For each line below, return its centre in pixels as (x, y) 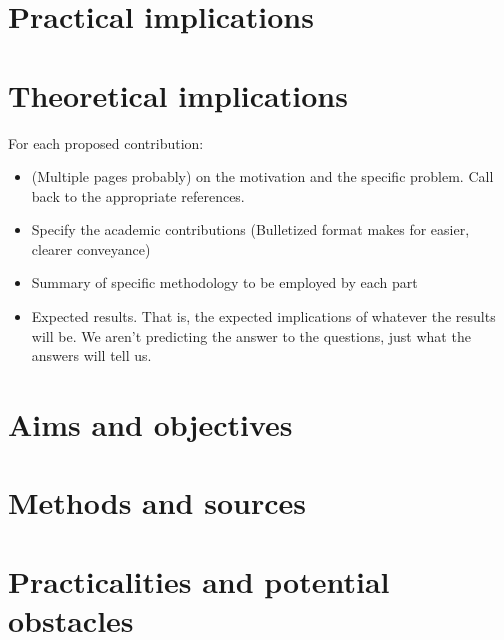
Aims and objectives (150, 424)
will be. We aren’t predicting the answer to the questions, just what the (251, 335)
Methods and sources (157, 502)
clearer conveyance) (91, 248)
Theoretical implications (178, 94)
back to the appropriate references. (138, 195)
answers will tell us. (91, 355)
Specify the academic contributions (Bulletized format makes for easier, (250, 229)
